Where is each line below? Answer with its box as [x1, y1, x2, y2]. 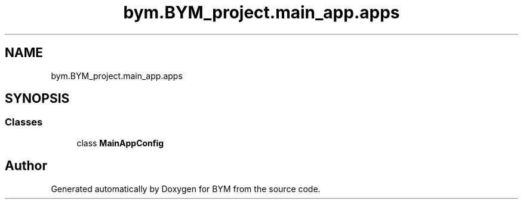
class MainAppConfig [76, 137, 164, 148]
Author [5, 158, 47, 174]
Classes [5, 116, 43, 128]
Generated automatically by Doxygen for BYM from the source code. [51, 183, 321, 194]
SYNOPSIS [5, 91, 70, 106]
